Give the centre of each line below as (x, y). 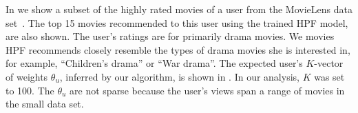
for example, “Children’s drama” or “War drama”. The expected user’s (154, 63)
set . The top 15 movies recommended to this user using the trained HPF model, (177, 22)
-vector (329, 63)
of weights (27, 76)
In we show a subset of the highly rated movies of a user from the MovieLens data (179, 9)
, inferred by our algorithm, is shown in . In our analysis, (179, 76)
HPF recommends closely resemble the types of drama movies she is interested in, (178, 49)
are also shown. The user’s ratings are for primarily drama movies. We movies (170, 36)
